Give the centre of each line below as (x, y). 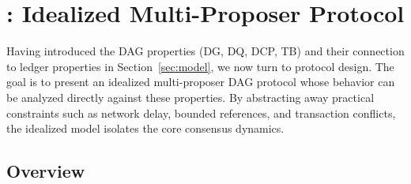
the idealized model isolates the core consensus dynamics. (145, 128)
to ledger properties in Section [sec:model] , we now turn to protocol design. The (200, 66)
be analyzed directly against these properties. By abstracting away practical (190, 97)
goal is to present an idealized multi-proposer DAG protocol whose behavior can (201, 82)
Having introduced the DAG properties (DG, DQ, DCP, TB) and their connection (205, 51)
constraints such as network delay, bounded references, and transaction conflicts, (201, 113)
